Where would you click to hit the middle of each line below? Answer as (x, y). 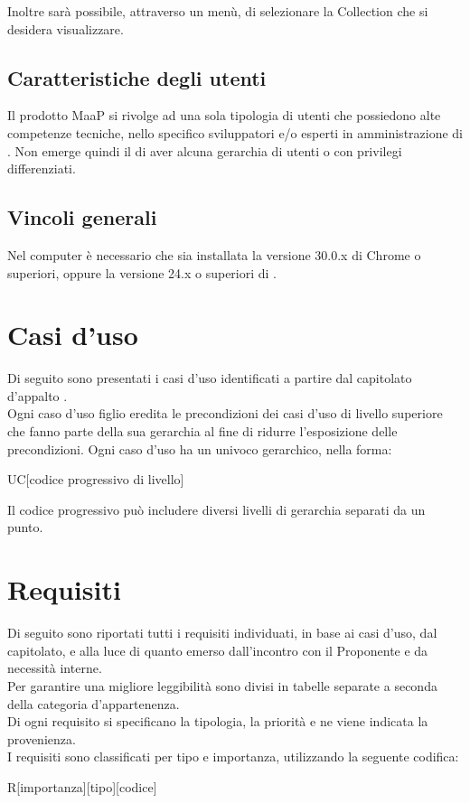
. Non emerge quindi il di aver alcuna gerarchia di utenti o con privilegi (205, 150)
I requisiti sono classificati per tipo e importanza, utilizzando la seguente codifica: (233, 756)
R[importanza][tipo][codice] (82, 786)
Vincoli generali (82, 217)
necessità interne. (55, 668)
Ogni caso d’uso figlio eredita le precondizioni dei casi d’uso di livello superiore (225, 413)
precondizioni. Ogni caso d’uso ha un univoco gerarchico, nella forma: (200, 448)
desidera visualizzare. (66, 28)
